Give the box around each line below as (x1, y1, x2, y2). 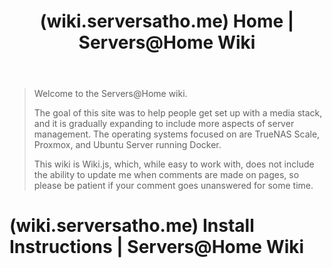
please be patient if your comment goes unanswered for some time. (33, 180, 314, 192)
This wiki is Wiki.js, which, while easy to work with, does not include (33, 158, 315, 170)
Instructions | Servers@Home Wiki (9, 236, 305, 259)
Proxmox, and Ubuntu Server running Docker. (33, 139, 222, 151)
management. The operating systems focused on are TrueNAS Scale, (33, 128, 321, 140)
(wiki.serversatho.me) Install (9, 215, 255, 237)
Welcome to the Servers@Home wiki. (33, 88, 188, 100)
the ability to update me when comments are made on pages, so (33, 169, 300, 181)
